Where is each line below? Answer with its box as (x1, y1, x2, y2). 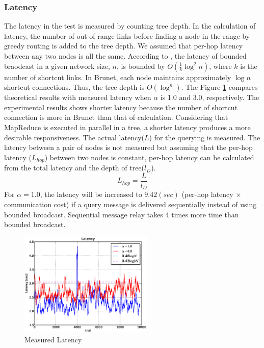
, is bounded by (116, 60, 165, 71)
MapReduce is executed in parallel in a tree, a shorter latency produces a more (4, 121, 251, 132)
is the (240, 60, 257, 71)
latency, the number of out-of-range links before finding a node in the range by (4, 30, 250, 41)
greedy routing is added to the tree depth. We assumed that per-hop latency (4, 40, 243, 51)
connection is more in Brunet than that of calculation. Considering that (4, 112, 228, 122)
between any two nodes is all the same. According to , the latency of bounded (4, 51, 247, 61)
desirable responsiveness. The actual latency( (4, 132, 145, 142)
